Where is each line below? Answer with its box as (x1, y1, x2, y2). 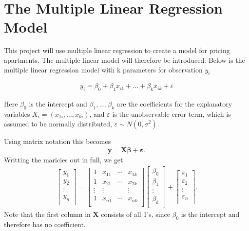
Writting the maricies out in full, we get (4, 155, 123, 165)
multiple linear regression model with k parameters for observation (4, 64, 203, 74)
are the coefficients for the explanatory (116, 99, 232, 109)
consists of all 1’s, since (101, 209, 170, 219)
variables (4, 108, 30, 119)
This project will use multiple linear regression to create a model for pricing (4, 45, 230, 55)
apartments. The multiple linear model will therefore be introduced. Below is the (4, 54, 245, 65)
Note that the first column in (4, 209, 91, 219)
